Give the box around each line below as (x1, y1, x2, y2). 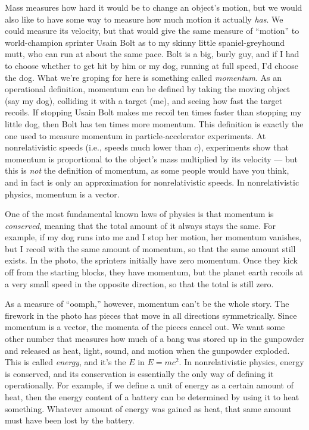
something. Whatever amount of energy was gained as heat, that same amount (5, 402, 292, 415)
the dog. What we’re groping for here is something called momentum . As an (5, 71, 282, 83)
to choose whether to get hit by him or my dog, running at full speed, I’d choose (5, 59, 299, 71)
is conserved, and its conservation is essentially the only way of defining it (5, 367, 274, 379)
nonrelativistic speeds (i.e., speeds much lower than (5, 141, 192, 153)
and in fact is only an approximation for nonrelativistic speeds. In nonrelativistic (5, 175, 299, 188)
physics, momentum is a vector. (5, 187, 120, 200)
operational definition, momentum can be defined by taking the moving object (5, 83, 291, 95)
